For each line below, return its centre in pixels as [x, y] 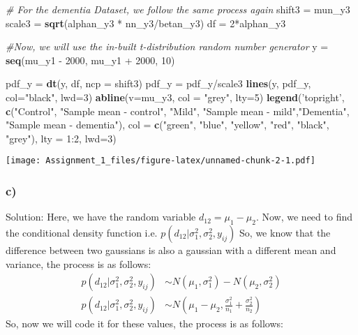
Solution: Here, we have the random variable [101, 217]
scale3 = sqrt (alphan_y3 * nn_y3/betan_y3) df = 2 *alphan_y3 [146, 23]
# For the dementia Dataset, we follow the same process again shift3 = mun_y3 [178, 9]
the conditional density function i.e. [82, 233]
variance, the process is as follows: [79, 263]
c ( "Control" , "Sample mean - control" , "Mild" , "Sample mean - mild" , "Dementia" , [178, 111]
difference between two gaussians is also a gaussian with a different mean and [171, 250]
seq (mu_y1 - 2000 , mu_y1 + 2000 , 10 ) [90, 60]
